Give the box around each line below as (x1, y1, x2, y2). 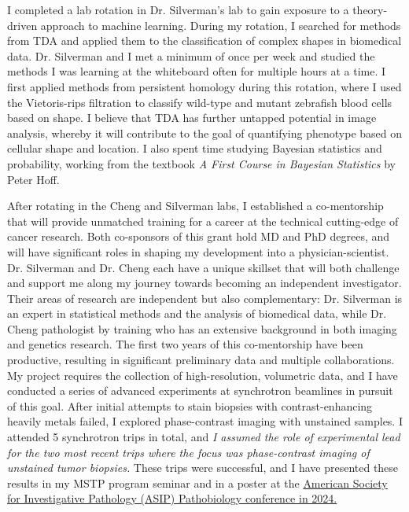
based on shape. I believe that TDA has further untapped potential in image (7, 109, 377, 126)
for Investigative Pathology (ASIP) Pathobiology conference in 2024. (7, 490, 337, 506)
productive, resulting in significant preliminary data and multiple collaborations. (7, 352, 395, 368)
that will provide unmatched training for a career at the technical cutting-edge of (7, 212, 399, 229)
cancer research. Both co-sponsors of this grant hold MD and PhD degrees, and (7, 228, 390, 245)
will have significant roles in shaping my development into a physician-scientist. (7, 243, 389, 260)
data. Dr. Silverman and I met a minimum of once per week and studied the (7, 47, 375, 64)
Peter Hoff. (7, 171, 60, 187)
